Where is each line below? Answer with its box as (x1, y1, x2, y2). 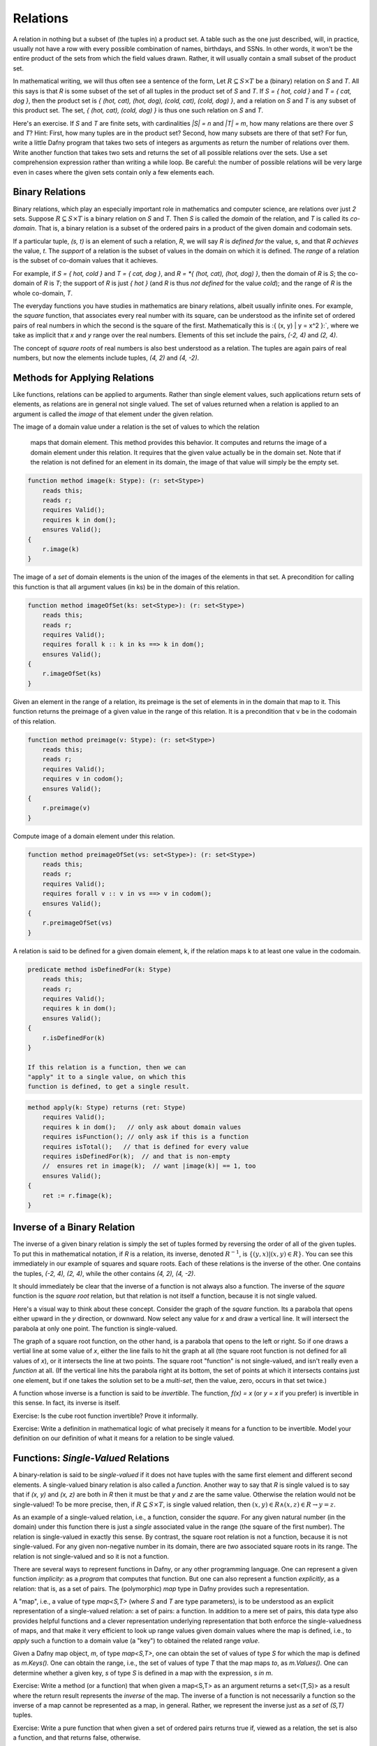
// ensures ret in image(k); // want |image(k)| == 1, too (42, 1162, 256, 1170)
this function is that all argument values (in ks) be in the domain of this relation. (13, 582, 240, 591)
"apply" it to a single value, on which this (27, 1073, 186, 1081)
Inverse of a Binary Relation (13, 1222, 135, 1233)
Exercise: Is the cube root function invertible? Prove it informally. (13, 1411, 198, 1420)
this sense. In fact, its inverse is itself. (13, 1399, 121, 1407)
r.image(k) (42, 545, 80, 553)
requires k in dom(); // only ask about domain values (42, 1123, 242, 1131)
